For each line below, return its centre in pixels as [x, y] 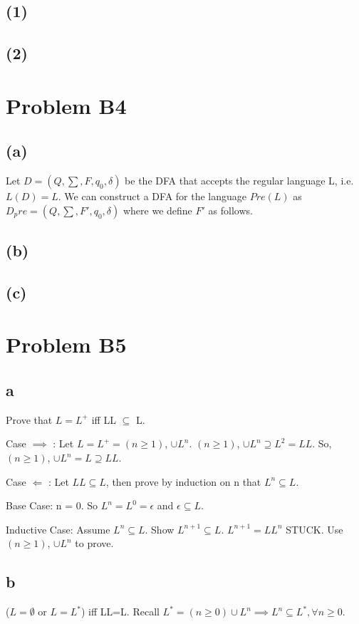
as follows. [230, 210]
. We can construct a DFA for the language [152, 196]
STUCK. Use [314, 529]
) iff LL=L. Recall [120, 612]
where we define [157, 210]
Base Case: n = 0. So [52, 505]
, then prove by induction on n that [183, 481]
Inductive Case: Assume [58, 529]
